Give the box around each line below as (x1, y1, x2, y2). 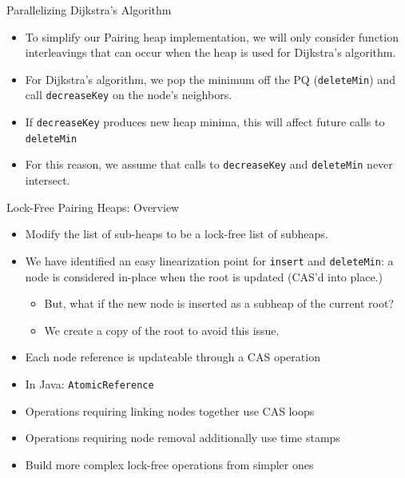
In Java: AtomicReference (25, 375, 154, 392)
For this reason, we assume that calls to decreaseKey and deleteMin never (25, 156, 393, 173)
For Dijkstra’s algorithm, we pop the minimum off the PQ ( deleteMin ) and (25, 70, 395, 87)
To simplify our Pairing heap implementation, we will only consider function (25, 28, 399, 45)
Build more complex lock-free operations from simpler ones (25, 456, 314, 472)
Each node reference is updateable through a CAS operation (25, 349, 320, 365)
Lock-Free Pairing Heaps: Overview (6, 198, 180, 215)
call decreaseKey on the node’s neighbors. (25, 86, 232, 103)
